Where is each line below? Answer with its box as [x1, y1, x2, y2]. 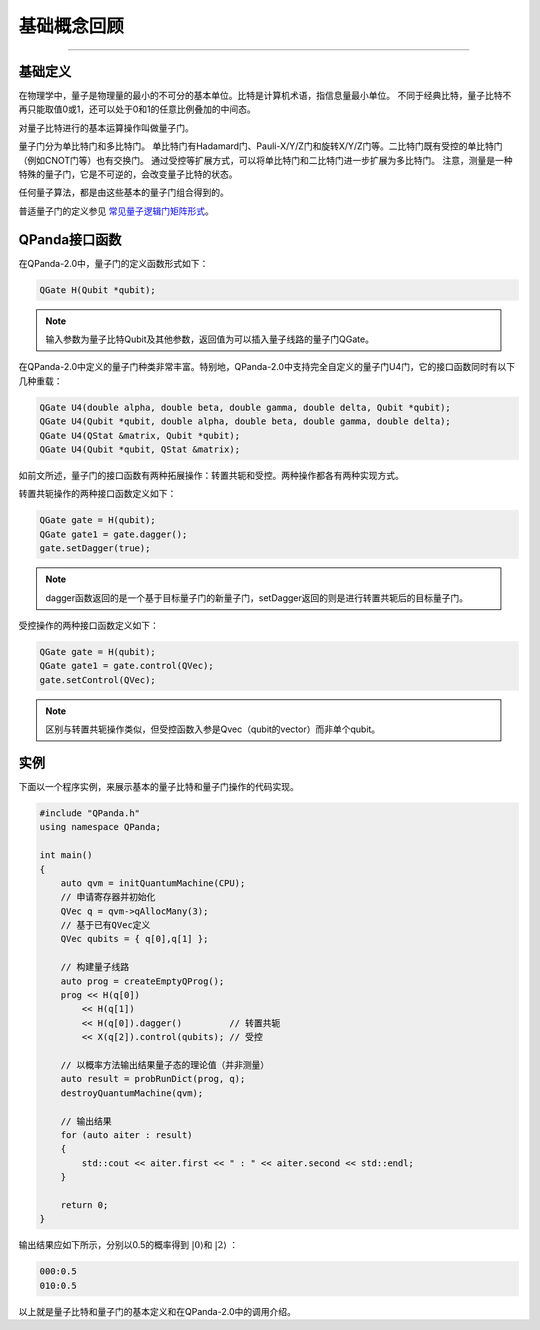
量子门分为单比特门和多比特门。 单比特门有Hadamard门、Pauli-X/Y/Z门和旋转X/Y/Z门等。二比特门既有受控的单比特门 [18, 140, 504, 152]
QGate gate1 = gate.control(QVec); [39, 660, 214, 672]
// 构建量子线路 [60, 961, 130, 973]
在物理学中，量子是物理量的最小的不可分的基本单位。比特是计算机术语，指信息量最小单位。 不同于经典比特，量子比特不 [18, 90, 512, 102]
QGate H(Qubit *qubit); [39, 284, 157, 295]
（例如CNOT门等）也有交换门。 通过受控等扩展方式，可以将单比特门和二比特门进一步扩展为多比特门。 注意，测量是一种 [18, 154, 513, 166]
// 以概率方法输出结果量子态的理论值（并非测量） [60, 1059, 270, 1070]
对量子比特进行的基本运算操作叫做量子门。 [18, 121, 194, 134]
